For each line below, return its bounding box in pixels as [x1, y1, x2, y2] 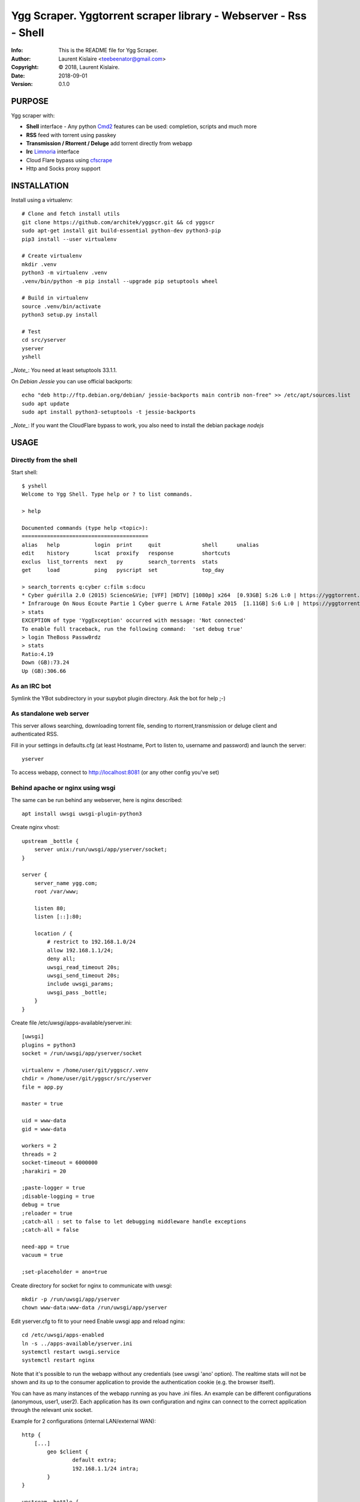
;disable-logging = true [22, 1193, 95, 1200]
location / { [34, 930, 73, 937]
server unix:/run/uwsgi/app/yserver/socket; [34, 846, 167, 853]
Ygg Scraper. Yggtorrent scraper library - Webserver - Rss [11, 9, 307, 22]
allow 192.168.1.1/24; [47, 947, 114, 953]
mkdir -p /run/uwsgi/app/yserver [22, 1296, 120, 1303]
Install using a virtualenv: [11, 196, 73, 204]
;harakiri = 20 [22, 1167, 67, 1175]
